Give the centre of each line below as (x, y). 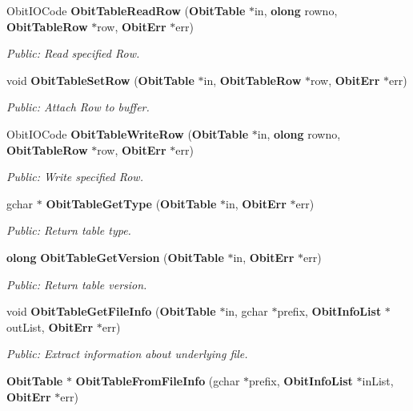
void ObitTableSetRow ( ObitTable (100, 80)
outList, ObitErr (50, 326)
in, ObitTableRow (253, 80)
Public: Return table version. (77, 284)
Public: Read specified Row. (73, 53)
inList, (378, 380)
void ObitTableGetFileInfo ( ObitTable (111, 311)
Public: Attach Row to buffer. (78, 107)
